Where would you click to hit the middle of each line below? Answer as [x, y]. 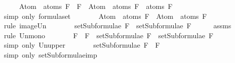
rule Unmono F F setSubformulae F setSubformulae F [108, 35]
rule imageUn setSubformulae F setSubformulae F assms [117, 26]
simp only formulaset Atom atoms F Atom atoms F [105, 16]
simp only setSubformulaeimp [50, 54]
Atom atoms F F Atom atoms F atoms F [96, 6]
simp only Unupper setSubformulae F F [82, 45]
